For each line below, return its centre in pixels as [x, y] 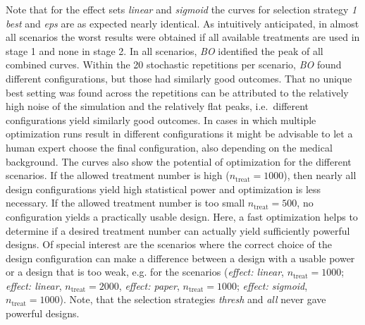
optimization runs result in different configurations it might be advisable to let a [179, 134]
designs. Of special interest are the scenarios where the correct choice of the [169, 244]
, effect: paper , [149, 285]
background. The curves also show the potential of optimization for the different [179, 161]
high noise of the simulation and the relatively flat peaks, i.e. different [157, 106]
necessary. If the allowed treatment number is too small [125, 203]
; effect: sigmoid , [272, 285]
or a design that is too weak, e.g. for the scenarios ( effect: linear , [145, 272]
